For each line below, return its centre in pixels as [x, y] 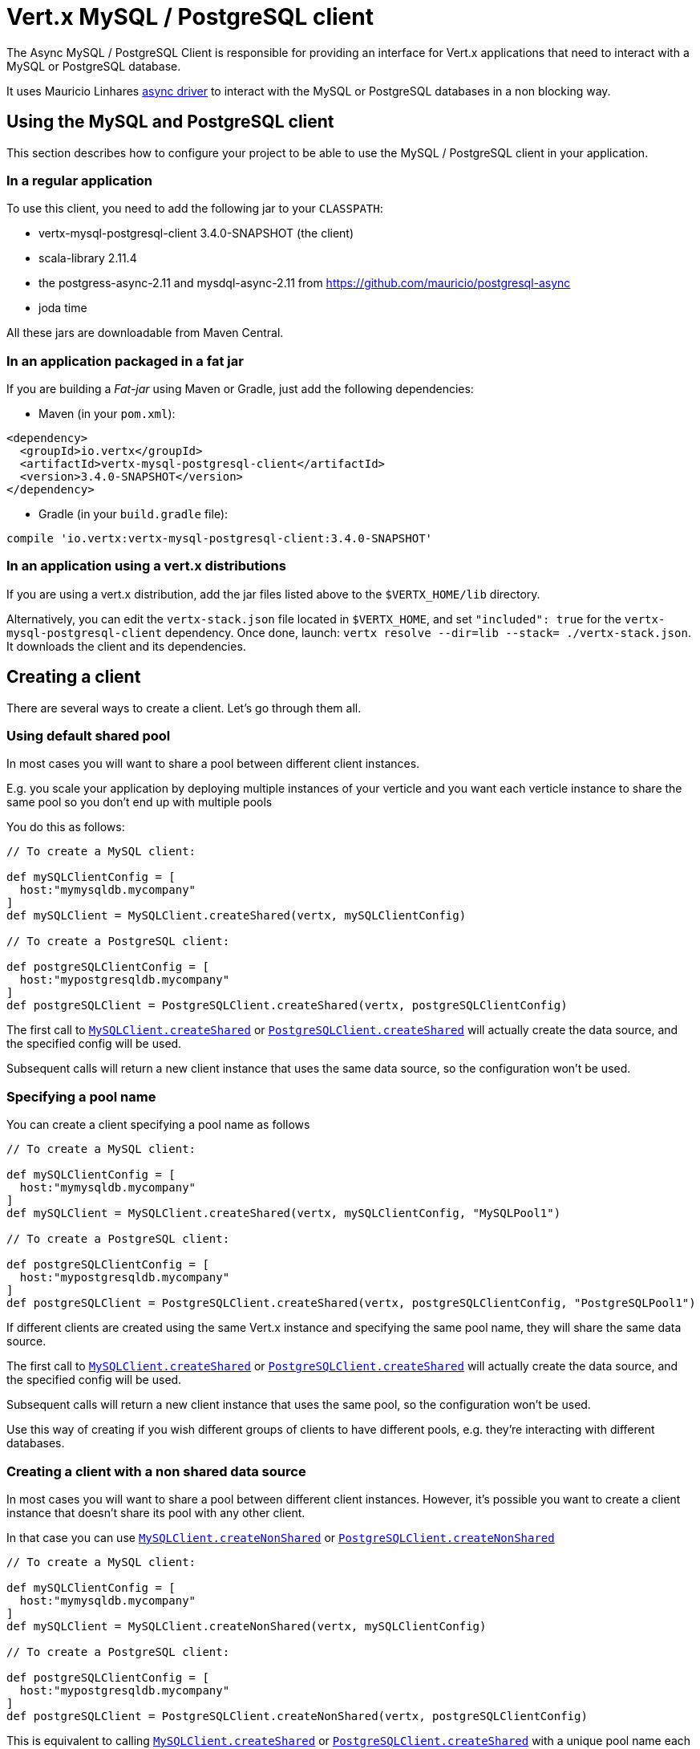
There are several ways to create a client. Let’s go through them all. [184, 708]
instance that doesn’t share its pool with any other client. [156, 1512]
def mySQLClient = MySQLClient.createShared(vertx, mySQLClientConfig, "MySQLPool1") [284, 1213]
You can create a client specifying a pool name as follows [158, 1125]
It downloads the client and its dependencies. [126, 646]
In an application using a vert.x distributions [146, 566]
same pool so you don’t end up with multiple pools [140, 802]
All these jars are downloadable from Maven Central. [145, 333]
